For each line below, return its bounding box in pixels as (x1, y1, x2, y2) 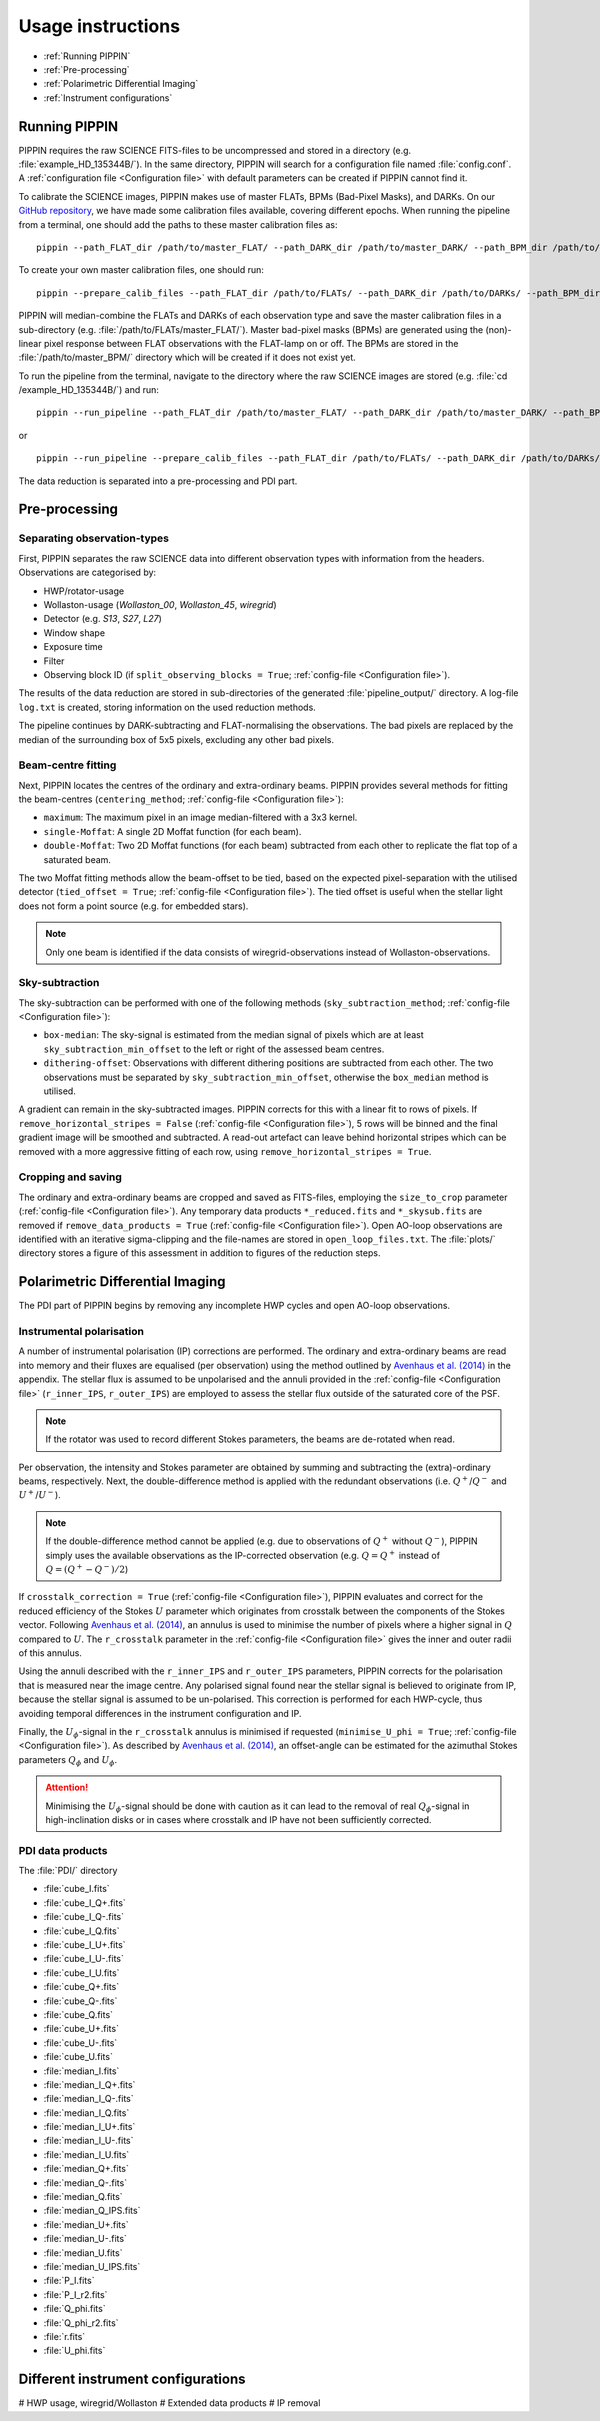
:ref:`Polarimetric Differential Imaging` (43, 78, 199, 90)
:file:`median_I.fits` (43, 2065, 120, 2077)
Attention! (45, 1781, 89, 1794)
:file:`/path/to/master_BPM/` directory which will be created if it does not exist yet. (18, 351, 357, 364)
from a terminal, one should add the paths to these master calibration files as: (18, 218, 338, 230)
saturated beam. (43, 853, 112, 865)
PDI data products (18, 1843, 108, 1857)
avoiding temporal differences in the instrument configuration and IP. (18, 1707, 302, 1719)
